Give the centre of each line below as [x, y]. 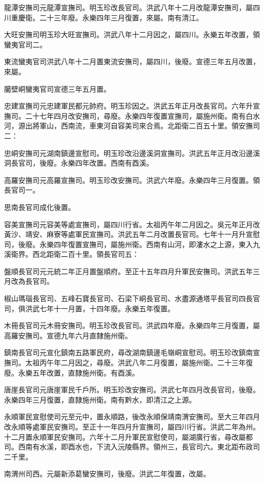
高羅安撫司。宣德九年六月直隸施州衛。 [68, 335]
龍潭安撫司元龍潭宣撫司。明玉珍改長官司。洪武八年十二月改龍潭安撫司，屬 [128, 7]
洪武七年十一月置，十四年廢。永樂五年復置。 [100, 308]
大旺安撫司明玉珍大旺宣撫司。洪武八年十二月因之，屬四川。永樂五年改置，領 [132, 34]
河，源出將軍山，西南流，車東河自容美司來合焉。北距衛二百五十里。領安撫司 [132, 126]
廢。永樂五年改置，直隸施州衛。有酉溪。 [72, 372]
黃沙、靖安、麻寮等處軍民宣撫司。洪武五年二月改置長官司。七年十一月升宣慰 [132, 234]
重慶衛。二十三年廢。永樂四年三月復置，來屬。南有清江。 [107, 17]
